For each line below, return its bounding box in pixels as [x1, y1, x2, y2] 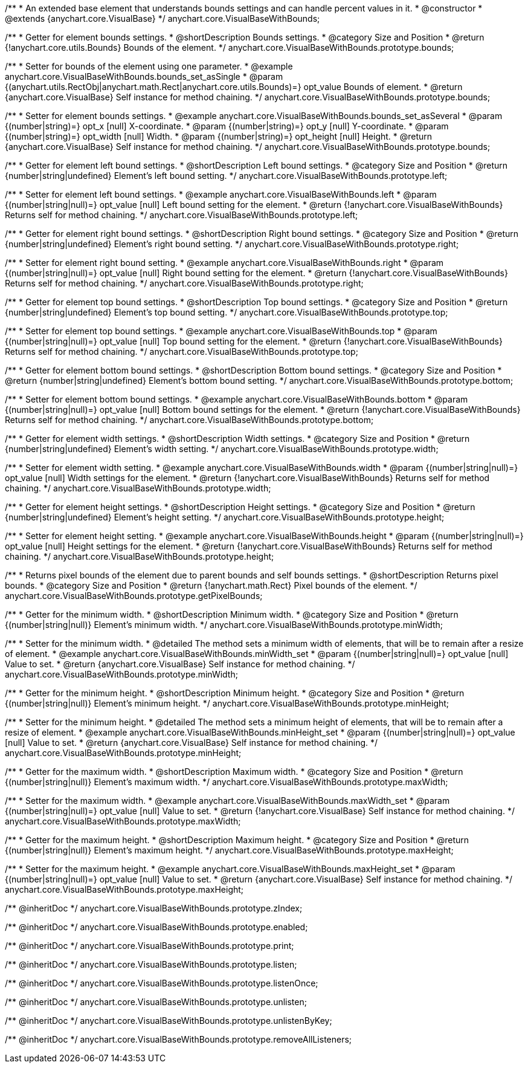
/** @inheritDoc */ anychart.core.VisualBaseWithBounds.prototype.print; [5, 940, 294, 951]
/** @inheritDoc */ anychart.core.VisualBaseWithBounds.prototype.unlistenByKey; [5, 1015, 332, 1026]
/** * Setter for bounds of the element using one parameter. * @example [5, 61, 293, 71]
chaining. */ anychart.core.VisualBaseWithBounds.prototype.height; [5, 551, 274, 562]
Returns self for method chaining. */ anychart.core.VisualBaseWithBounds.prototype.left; [5, 210, 358, 220]
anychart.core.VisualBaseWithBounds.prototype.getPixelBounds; [5, 591, 263, 601]
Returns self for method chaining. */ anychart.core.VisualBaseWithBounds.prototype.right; [5, 278, 364, 288]
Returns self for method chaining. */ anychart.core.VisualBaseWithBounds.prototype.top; [5, 346, 358, 357]
